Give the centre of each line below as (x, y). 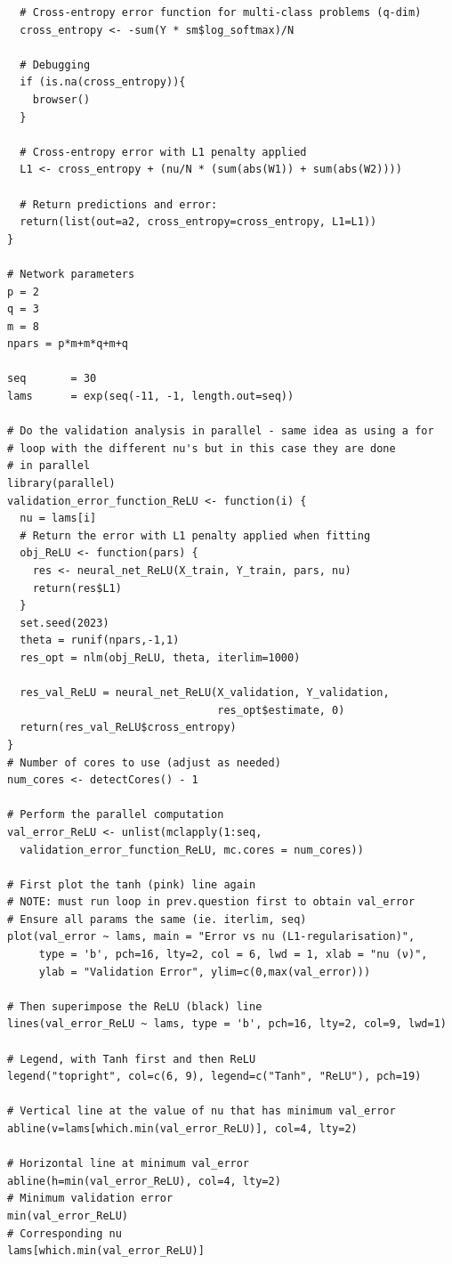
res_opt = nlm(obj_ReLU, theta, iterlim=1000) (160, 657)
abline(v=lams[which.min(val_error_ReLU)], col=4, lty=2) (182, 1129)
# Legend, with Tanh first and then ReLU (132, 1059)
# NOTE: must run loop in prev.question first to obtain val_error (211, 902)
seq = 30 (52, 379)
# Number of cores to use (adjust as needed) (144, 762)
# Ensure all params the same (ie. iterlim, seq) (157, 919)
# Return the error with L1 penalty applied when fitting (195, 535)
